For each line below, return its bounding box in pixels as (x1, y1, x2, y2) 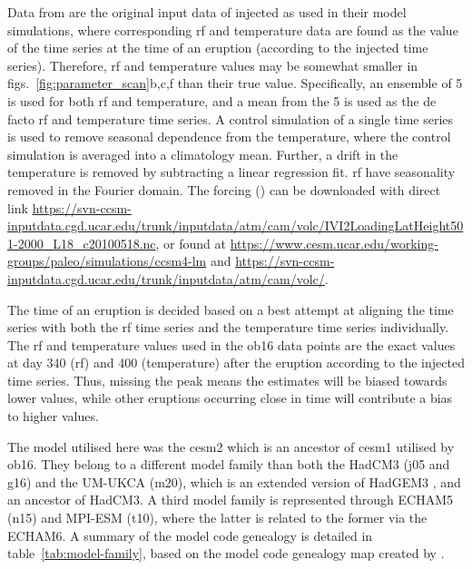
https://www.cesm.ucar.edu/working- (230, 233, 438, 252)
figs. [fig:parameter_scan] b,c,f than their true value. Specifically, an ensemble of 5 (7, 74, 463, 93)
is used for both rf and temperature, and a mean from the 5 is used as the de (7, 91, 437, 110)
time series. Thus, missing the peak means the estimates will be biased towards (7, 370, 447, 389)
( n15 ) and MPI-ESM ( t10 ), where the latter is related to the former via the (7, 508, 428, 527)
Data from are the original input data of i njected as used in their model (7, 3, 407, 21)
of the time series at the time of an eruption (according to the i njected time (7, 38, 428, 57)
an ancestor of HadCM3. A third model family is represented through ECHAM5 (7, 490, 454, 509)
